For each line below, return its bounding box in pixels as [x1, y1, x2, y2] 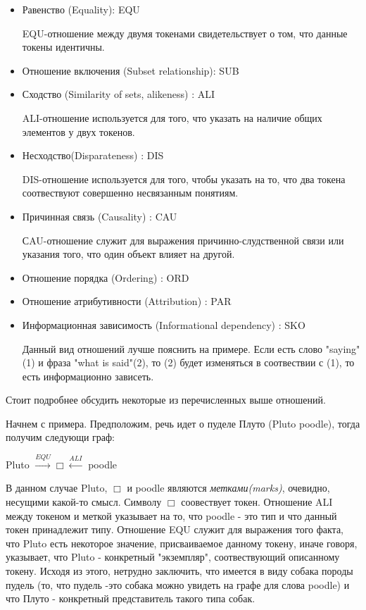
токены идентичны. [22, 39, 105, 54]
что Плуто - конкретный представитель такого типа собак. [6, 591, 255, 606]
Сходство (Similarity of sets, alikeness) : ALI [22, 87, 215, 101]
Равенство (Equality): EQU [22, 2, 140, 16]
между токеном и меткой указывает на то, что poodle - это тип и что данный [6, 508, 337, 523]
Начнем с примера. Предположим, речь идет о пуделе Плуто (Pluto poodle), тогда [6, 416, 360, 430]
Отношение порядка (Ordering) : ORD [22, 270, 189, 285]
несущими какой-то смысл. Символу [6, 494, 162, 509]
